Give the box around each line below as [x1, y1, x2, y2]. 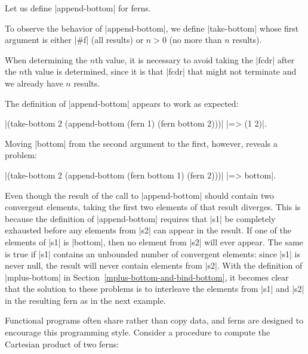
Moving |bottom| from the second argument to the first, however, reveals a [5, 137, 278, 149]
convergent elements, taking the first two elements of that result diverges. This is [5, 201, 301, 213]
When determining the [5, 53, 88, 66]
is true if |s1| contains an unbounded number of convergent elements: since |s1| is [5, 247, 300, 260]
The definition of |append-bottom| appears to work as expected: [5, 97, 239, 109]
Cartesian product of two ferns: [5, 337, 119, 350]
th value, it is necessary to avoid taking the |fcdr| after [95, 53, 295, 66]
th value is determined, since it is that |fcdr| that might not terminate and [24, 65, 297, 78]
